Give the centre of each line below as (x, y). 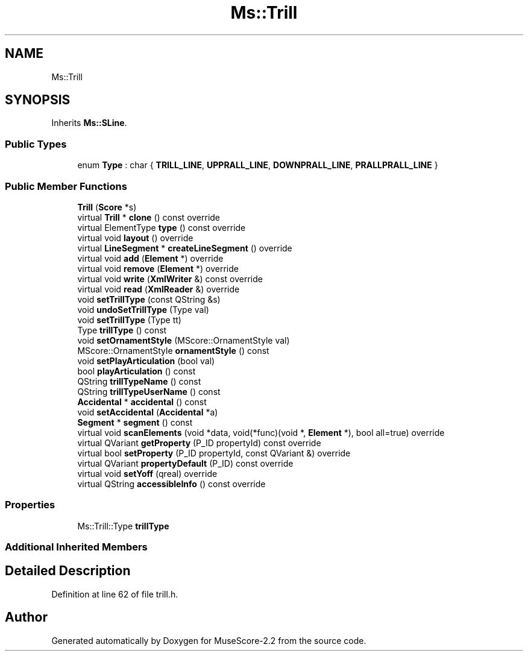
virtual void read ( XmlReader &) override (159, 289)
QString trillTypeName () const (139, 381)
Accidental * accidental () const (142, 402)
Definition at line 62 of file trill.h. (115, 594)
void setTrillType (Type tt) (129, 320)
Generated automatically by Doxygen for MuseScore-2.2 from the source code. (209, 640)
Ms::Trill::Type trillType (123, 526)
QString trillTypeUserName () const (149, 391)
